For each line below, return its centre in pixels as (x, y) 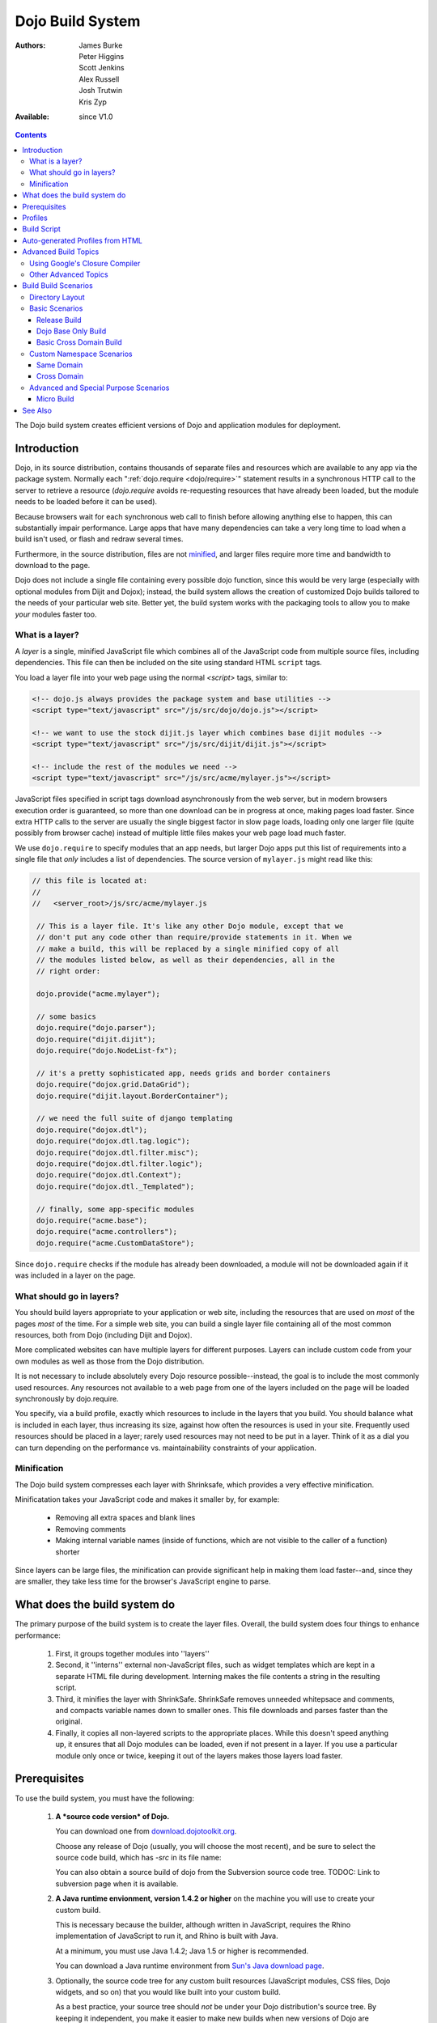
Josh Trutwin (101, 91)
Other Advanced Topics (69, 274)
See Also (37, 410)
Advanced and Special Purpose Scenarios (100, 388)
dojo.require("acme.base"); (92, 1220)
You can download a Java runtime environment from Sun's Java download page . (190, 1966)
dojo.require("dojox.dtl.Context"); (109, 1175)
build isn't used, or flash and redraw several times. (99, 539)
